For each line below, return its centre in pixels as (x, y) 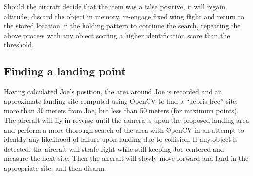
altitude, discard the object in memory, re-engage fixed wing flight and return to (124, 16)
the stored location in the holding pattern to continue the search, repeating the (122, 26)
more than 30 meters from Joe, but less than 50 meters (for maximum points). (122, 110)
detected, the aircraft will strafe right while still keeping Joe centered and (114, 148)
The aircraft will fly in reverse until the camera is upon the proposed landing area (126, 120)
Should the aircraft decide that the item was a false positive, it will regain (115, 6)
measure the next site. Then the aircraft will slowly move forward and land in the (126, 158)
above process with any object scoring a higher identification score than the (117, 35)
